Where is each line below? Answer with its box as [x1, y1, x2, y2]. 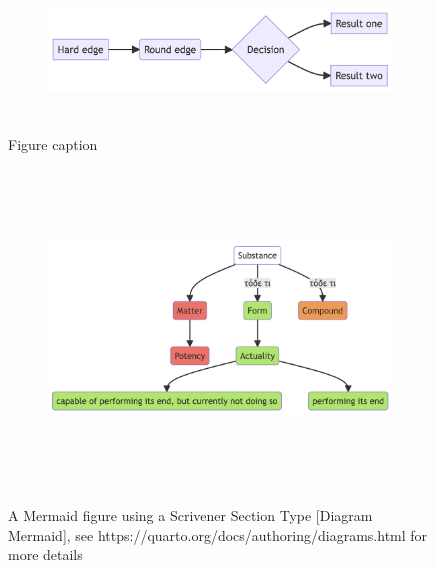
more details [8, 544, 83, 565]
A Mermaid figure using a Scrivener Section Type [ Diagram [8, 504, 373, 525]
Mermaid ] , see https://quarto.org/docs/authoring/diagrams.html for [8, 524, 428, 545]
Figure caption [8, 134, 98, 155]
